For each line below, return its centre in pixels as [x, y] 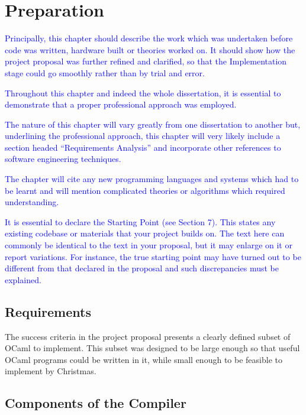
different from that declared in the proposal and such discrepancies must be [142, 268]
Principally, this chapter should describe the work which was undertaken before [149, 38]
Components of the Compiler [96, 403]
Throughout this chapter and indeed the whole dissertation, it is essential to [143, 93]
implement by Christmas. [51, 371]
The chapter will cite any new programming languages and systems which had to [152, 179]
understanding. [32, 202]
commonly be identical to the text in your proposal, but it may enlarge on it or [149, 245]
